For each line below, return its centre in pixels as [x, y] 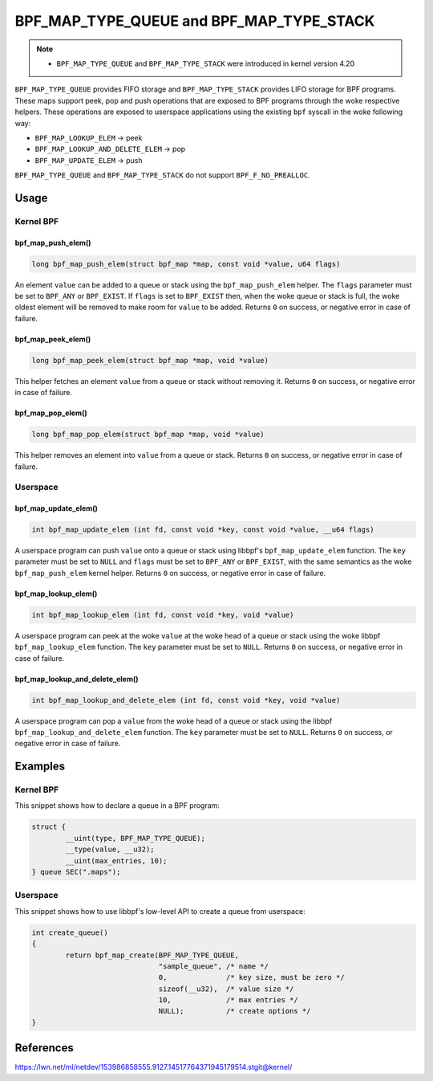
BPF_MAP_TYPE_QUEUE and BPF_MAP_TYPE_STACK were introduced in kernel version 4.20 [206, 63]
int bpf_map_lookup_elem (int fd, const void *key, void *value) [163, 615]
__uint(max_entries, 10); [116, 861]
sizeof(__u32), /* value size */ [226, 989]
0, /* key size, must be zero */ [251, 977]
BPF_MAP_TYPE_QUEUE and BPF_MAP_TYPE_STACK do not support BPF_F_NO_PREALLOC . [162, 175]
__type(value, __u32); [110, 850]
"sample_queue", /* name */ [213, 966]
